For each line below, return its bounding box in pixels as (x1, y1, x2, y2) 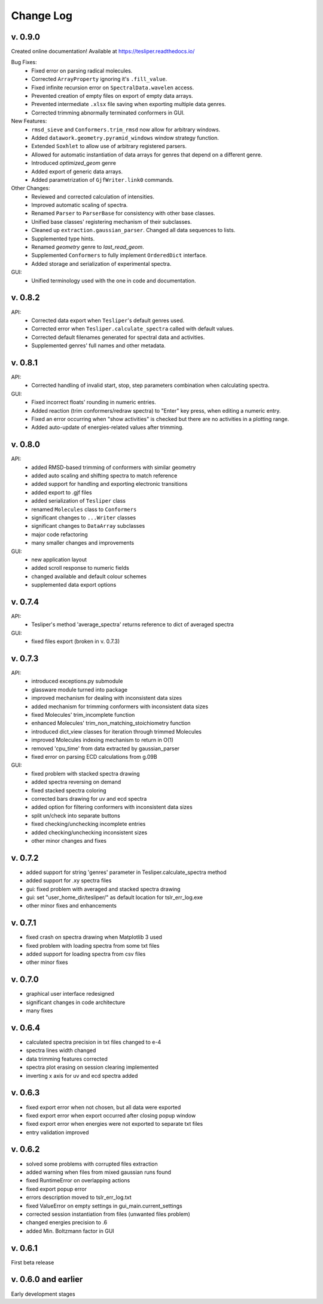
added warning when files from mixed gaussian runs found (26, 1168, 172, 1176)
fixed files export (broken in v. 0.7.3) (31, 638, 120, 645)
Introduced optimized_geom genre (31, 160, 117, 167)
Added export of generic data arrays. (31, 168, 123, 175)
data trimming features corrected (26, 1055, 108, 1062)
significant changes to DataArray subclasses (31, 522, 145, 530)
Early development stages (11, 1290, 75, 1297)
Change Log (11, 9, 73, 22)
